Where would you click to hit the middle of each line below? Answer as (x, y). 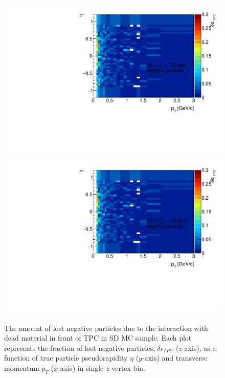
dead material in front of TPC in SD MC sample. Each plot (98, 338)
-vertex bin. (127, 367)
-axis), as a (199, 348)
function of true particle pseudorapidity (66, 358)
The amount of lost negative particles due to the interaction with (106, 328)
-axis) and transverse (175, 358)
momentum (22, 367)
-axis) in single (81, 367)
